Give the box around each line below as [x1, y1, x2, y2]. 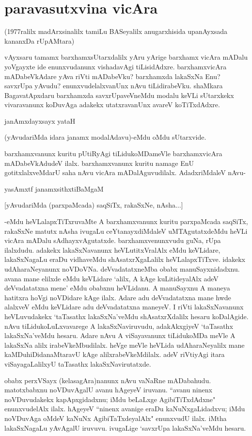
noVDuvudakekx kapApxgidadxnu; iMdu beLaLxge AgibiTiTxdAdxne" [4, 394, 216, 404]
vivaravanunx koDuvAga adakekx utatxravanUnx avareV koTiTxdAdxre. [4, 99, 220, 110]
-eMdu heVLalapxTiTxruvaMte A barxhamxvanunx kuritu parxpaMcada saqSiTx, [4, 216, 248, 226]
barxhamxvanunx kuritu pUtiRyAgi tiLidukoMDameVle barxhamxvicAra [4, 148, 222, 159]
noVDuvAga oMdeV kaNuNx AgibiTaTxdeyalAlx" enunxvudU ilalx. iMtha [4, 413, 227, 423]
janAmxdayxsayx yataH [4, 115, 76, 126]
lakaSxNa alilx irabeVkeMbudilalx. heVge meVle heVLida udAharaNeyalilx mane [4, 339, 245, 350]
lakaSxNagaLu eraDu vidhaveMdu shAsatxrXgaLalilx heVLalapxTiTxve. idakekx [4, 254, 245, 264]
